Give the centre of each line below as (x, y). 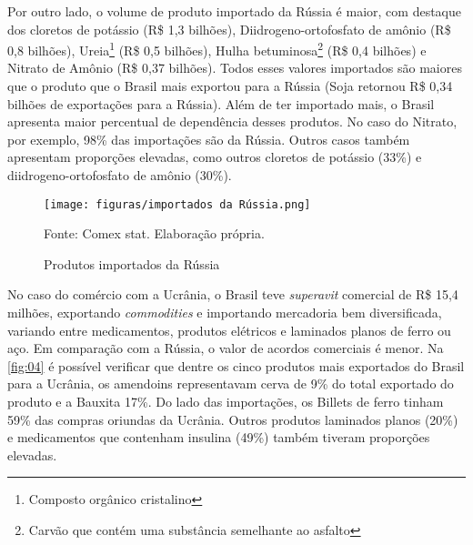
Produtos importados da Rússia (132, 263)
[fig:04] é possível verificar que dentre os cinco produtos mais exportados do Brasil (236, 365)
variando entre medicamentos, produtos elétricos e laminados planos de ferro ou (229, 330)
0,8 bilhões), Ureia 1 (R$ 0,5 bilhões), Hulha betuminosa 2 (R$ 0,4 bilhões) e (217, 49)
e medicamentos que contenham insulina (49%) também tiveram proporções (219, 437)
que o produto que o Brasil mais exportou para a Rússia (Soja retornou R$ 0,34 (230, 86)
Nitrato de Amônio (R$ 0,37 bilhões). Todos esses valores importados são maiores (235, 68)
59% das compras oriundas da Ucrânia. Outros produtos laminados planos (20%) (233, 419)
